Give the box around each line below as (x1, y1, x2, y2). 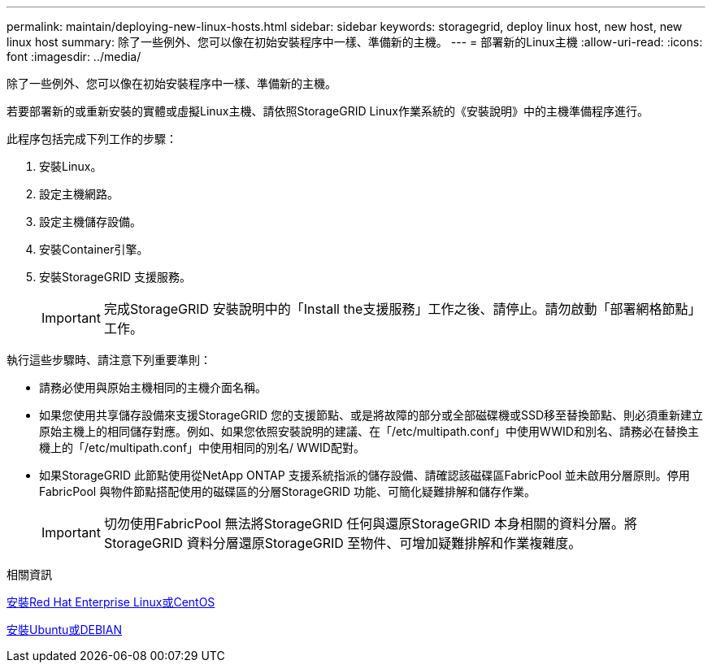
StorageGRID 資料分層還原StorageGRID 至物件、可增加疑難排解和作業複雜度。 (103, 535, 582, 551)
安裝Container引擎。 (39, 242, 149, 256)
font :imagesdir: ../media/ (7, 50, 141, 63)
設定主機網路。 (39, 187, 119, 201)
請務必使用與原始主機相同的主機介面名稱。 (39, 380, 267, 394)
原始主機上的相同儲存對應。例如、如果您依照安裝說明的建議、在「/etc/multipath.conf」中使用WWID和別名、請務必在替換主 (39, 424, 699, 438)
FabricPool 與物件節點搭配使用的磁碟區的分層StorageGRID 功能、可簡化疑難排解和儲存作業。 (39, 484, 536, 498)
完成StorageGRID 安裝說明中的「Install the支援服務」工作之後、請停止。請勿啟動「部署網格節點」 (103, 301, 701, 317)
